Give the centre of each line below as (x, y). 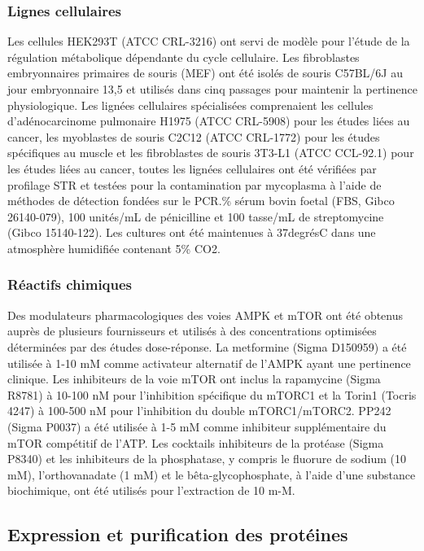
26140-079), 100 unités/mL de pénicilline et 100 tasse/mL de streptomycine (196, 216)
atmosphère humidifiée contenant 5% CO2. (114, 248)
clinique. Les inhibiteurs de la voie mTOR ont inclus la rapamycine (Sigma (194, 379)
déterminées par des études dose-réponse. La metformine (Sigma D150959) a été (207, 346)
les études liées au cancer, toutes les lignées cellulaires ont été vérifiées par (192, 168)
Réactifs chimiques (70, 284)
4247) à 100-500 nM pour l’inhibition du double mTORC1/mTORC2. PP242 (199, 411)
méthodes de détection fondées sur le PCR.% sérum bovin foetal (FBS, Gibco (201, 201)
